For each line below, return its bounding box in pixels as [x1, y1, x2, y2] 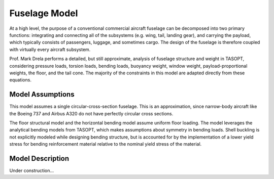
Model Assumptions [9, 90, 75, 99]
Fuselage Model [9, 8, 78, 19]
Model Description [9, 154, 70, 163]
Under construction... [9, 167, 54, 174]
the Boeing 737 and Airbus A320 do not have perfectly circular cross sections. [9, 110, 174, 116]
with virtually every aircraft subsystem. [9, 46, 91, 53]
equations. [9, 77, 31, 83]
